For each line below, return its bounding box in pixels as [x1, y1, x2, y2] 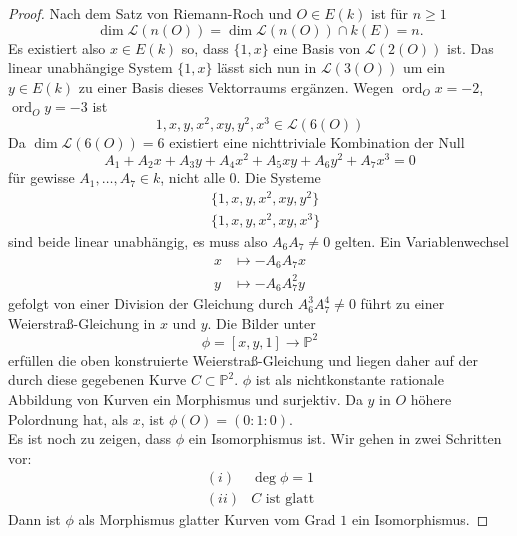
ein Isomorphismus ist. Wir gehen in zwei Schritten [188, 428, 502, 449]
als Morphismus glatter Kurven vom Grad [78, 509, 336, 530]
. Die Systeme [236, 167, 321, 188]
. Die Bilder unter [207, 312, 316, 333]
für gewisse [8, 167, 75, 188]
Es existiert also [8, 37, 106, 58]
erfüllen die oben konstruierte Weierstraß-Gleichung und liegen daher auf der [8, 349, 478, 370]
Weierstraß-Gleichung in [8, 312, 156, 333]
